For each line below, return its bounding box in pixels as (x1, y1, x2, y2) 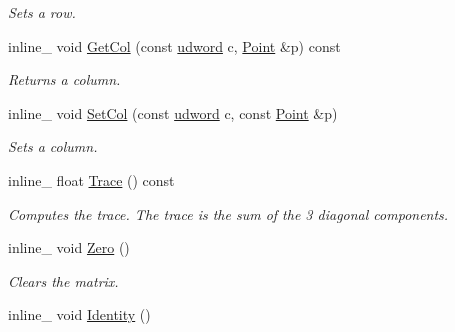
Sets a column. (8, 136, 98, 157)
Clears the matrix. (8, 270, 119, 291)
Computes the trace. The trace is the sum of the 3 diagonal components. (8, 203, 449, 224)
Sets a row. (8, 2, 76, 22)
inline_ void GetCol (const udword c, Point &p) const (8, 35, 341, 56)
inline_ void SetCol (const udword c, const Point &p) (8, 102, 338, 123)
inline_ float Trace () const (8, 169, 175, 190)
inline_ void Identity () (8, 304, 151, 325)
